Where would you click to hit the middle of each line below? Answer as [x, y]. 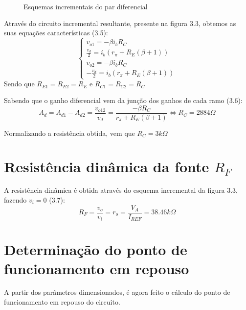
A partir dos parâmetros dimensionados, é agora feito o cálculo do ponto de [117, 292]
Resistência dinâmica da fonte [107, 167]
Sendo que [19, 84]
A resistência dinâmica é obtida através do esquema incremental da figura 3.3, [121, 190]
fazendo [15, 199]
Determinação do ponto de [96, 249]
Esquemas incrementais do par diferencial [86, 6]
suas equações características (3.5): [56, 33]
